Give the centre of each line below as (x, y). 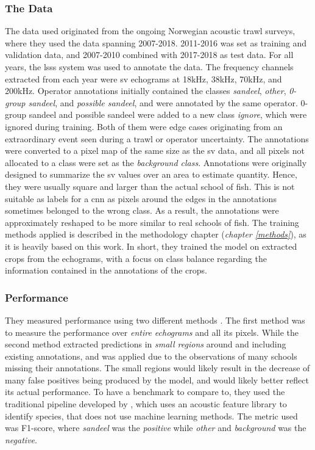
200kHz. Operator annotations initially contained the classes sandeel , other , (146, 91)
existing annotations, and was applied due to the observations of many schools (151, 356)
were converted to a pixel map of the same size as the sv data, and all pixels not (155, 151)
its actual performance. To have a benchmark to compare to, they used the (145, 392)
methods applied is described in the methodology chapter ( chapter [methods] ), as (156, 234)
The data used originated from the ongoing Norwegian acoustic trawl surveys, (150, 31)
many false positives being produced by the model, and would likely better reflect (157, 379)
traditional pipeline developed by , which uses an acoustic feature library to (146, 404)
